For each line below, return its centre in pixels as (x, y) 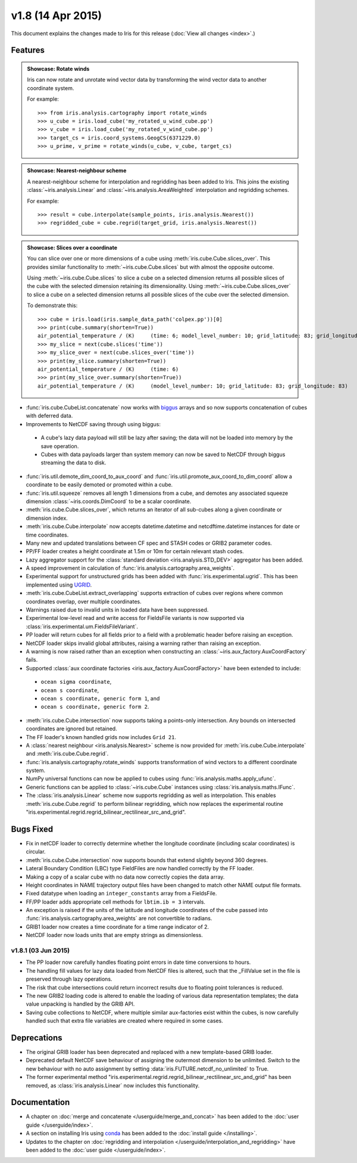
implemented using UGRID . (59, 585)
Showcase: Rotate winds (58, 69)
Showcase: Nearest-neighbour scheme (77, 170)
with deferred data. (49, 416)
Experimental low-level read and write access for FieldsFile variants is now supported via (135, 618)
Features (28, 50)
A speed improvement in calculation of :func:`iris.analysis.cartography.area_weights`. (130, 568)
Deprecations (37, 1038)
